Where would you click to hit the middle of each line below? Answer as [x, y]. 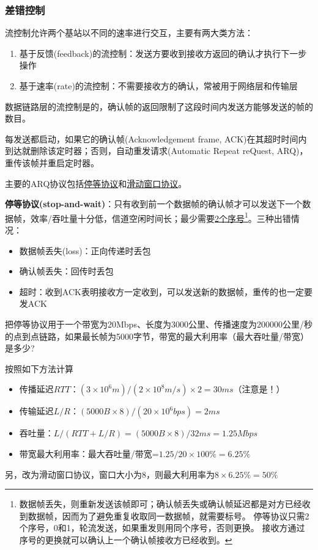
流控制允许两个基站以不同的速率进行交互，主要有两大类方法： [129, 33]
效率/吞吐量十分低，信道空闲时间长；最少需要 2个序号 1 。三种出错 [161, 217]
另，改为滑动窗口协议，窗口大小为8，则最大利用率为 [110, 474]
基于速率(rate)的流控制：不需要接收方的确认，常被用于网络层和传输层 [158, 86]
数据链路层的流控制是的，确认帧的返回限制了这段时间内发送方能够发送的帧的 [159, 106]
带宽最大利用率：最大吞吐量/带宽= [89, 453]
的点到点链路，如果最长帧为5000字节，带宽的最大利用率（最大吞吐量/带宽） [157, 336]
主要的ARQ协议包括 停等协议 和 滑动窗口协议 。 [96, 183]
